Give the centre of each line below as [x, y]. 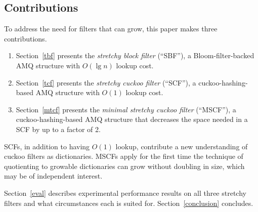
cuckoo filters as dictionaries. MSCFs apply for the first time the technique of [124, 156]
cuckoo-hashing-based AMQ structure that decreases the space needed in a [132, 119]
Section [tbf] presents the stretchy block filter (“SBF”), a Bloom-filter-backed [135, 55]
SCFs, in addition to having [47, 146]
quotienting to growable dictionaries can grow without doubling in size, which [124, 166]
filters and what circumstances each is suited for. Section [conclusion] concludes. [129, 203]
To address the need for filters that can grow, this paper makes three [111, 29]
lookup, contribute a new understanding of [182, 146]
